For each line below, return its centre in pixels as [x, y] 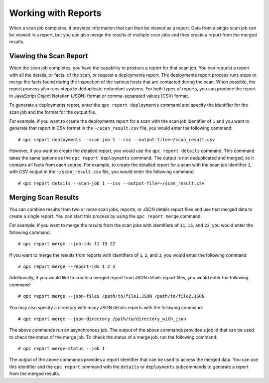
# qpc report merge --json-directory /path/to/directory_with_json [102, 319]
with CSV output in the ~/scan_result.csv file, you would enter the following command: [102, 172]
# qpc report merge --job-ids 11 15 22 [67, 244]
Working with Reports [55, 13]
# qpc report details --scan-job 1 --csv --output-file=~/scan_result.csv [111, 183]
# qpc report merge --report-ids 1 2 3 [67, 266]
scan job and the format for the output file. [53, 112]
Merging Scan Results [44, 197]
